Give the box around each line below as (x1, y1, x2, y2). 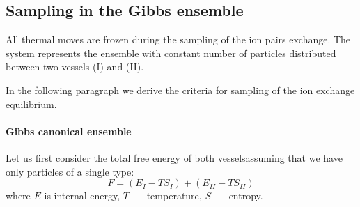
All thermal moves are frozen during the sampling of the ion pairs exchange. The (6, 32, 351, 47)
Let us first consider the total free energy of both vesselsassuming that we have (6, 150, 343, 164)
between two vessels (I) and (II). (6, 59, 144, 74)
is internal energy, (44, 188, 120, 203)
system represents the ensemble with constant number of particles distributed (6, 45, 336, 60)
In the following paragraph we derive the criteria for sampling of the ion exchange (6, 82, 355, 97)
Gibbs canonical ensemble (6, 123, 132, 138)
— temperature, (134, 188, 202, 203)
